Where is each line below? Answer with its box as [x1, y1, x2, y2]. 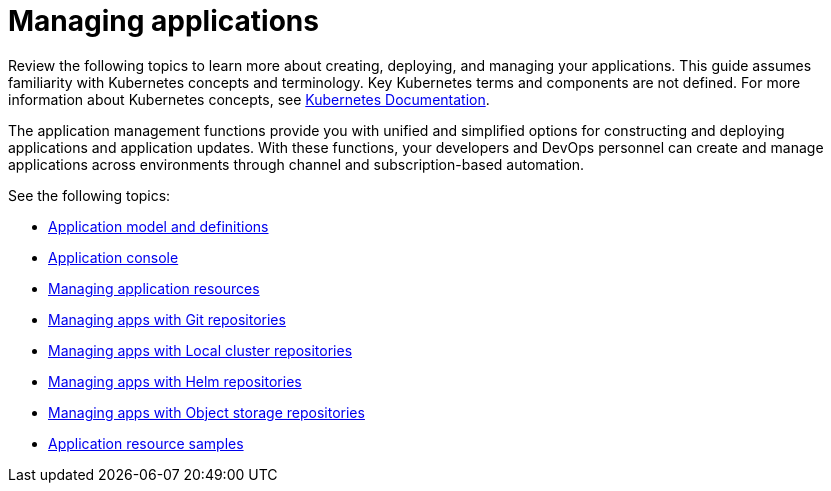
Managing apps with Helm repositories [48, 372, 302, 390]
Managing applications [8, 4, 319, 38]
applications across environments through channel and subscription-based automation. [8, 155, 585, 173]
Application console [48, 248, 179, 266]
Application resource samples [48, 434, 244, 452]
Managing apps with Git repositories [48, 310, 286, 328]
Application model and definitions [48, 217, 269, 235]
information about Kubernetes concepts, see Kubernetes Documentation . [8, 90, 490, 108]
